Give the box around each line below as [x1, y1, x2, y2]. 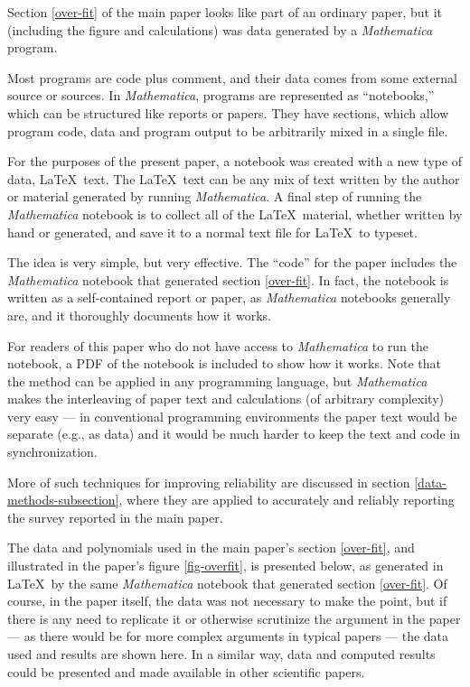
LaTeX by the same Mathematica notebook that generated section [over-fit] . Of [7, 573, 447, 592]
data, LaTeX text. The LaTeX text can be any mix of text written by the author [7, 169, 460, 188]
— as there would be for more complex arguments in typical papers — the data [7, 627, 449, 645]
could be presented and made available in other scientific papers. [7, 662, 365, 681]
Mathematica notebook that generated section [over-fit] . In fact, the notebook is [7, 270, 449, 289]
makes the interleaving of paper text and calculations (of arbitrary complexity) [7, 389, 444, 408]
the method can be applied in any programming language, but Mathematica [7, 371, 428, 390]
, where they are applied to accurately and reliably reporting [118, 490, 455, 509]
